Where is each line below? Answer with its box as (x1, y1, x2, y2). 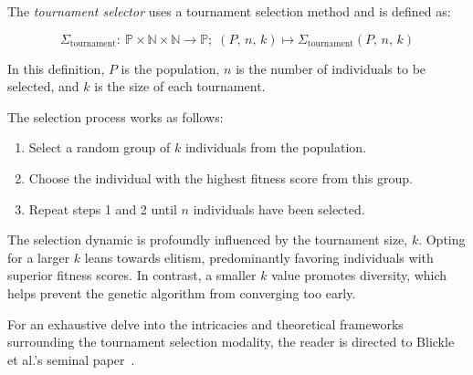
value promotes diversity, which (271, 266, 447, 285)
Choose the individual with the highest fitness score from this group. (28, 168, 414, 187)
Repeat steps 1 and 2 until (28, 199, 177, 218)
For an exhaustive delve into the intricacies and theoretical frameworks (7, 314, 404, 333)
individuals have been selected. (193, 199, 365, 218)
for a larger (7, 247, 70, 266)
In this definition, (7, 58, 105, 78)
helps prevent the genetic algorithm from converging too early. (7, 283, 356, 302)
